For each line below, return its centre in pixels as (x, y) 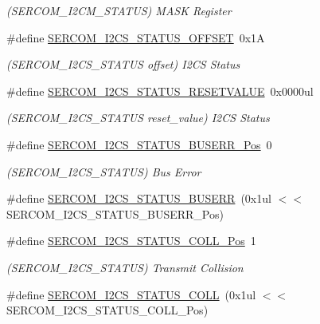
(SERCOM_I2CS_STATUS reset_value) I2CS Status (138, 118)
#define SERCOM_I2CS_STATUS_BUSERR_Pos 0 (139, 144)
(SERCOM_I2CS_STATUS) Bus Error (104, 171)
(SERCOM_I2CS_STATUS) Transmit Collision (125, 267)
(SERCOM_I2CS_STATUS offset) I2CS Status (123, 64)
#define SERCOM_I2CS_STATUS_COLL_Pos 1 (131, 241)
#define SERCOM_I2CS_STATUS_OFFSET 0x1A (136, 37)
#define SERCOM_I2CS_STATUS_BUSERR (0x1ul (139, 198)
